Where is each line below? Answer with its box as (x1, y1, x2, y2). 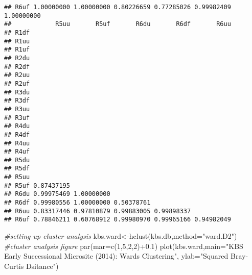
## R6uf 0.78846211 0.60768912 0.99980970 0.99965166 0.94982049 (4, 216, 231, 223)
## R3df (4, 97, 30, 105)
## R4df (4, 131, 30, 138)
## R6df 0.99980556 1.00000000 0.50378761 (4, 199, 151, 207)
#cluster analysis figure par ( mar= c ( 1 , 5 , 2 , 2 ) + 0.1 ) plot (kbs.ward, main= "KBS (4, 240, 243, 251)
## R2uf (4, 80, 30, 87)
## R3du (4, 88, 30, 96)
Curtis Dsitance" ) (4, 260, 59, 271)
